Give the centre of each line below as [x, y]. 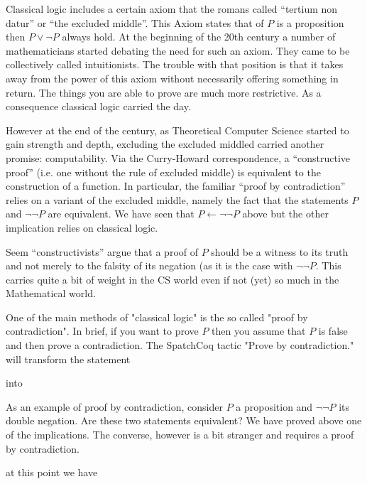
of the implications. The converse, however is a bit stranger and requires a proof [180, 435]
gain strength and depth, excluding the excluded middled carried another [165, 144]
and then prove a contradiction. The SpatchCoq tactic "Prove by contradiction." [180, 345]
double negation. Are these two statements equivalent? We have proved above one [184, 420]
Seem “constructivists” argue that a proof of [102, 251]
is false [333, 331]
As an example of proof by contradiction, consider [114, 406]
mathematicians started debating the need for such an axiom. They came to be [178, 50]
